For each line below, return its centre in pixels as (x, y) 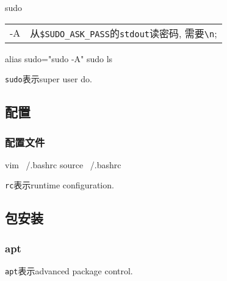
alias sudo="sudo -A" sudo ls (59, 58)
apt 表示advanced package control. (69, 271)
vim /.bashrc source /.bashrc (63, 164)
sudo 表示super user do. (49, 79)
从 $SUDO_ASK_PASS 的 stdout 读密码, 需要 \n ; (124, 33)
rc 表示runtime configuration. (59, 185)
